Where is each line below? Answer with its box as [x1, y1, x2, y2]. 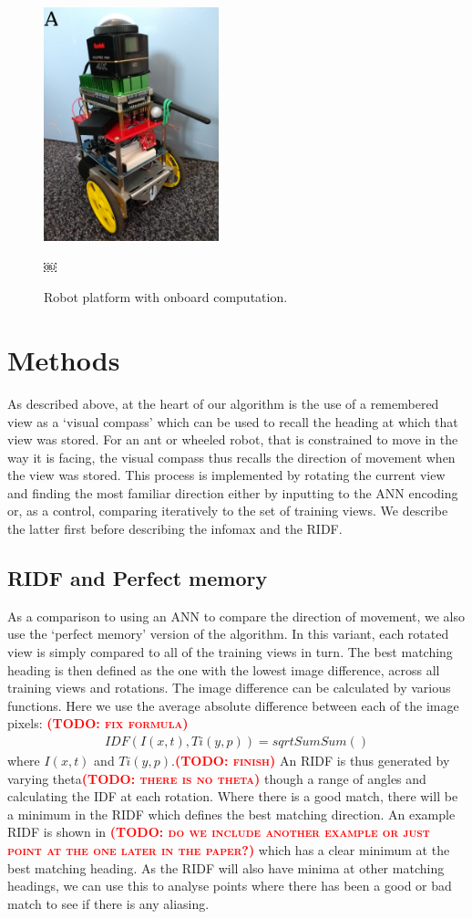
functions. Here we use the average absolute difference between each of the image [7, 695, 459, 715]
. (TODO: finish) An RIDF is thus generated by [171, 751, 450, 770]
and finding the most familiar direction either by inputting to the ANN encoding [7, 483, 458, 502]
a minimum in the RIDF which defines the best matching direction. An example [7, 804, 456, 823]
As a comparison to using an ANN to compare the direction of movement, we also [7, 606, 466, 625]
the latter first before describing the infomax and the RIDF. [7, 519, 343, 538]
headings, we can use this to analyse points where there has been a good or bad [7, 876, 452, 895]
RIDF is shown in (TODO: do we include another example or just [7, 822, 430, 841]
